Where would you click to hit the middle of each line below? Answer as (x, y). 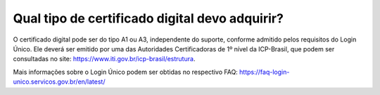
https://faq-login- (265, 72)
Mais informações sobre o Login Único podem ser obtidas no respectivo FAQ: (126, 72)
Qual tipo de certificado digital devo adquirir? (148, 18)
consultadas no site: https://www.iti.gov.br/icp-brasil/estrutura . (104, 59)
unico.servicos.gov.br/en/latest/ (59, 82)
